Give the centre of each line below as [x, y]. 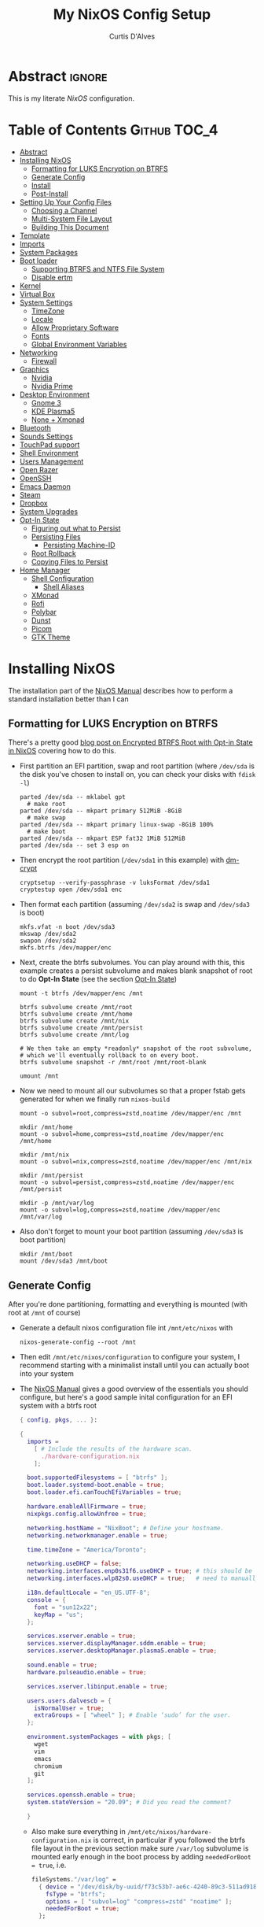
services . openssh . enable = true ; [82, 1795]
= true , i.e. [49, 1865]
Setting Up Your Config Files [66, 202]
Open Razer [39, 469]
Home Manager [45, 570]
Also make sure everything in [78, 1831]
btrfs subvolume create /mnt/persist [81, 1028]
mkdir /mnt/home [46, 1127]
